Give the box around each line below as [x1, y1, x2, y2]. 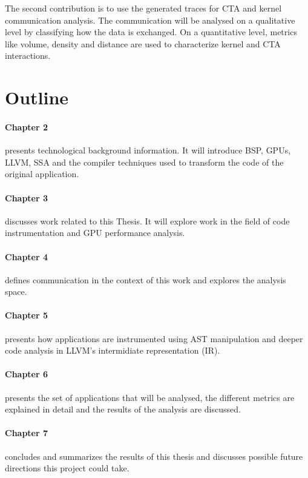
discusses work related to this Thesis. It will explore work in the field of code [5, 214, 290, 227]
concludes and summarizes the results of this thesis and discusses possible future [5, 449, 303, 462]
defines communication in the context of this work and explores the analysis [5, 273, 286, 286]
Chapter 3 [5, 191, 48, 204]
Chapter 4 [5, 250, 48, 263]
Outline [5, 85, 69, 110]
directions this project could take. [5, 462, 129, 474]
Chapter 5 [5, 309, 48, 321]
